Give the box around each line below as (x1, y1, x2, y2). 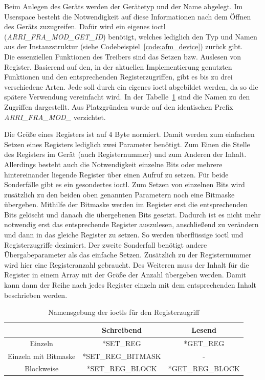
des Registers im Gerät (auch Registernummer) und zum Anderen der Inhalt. (4, 149, 247, 159)
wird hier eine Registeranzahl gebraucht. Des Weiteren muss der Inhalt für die (4, 259, 249, 270)
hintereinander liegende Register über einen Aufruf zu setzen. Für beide (4, 169, 229, 179)
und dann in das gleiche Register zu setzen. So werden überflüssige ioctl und (4, 229, 244, 240)
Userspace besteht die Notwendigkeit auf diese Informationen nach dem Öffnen (4, 11, 251, 22)
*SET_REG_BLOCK (86, 363, 157, 374)
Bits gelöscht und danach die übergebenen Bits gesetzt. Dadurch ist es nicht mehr (4, 209, 261, 219)
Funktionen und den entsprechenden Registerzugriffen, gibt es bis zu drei (4, 71, 233, 82)
